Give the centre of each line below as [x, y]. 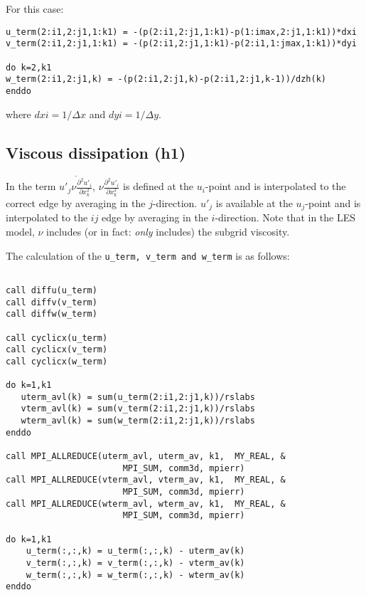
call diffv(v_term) [52, 302]
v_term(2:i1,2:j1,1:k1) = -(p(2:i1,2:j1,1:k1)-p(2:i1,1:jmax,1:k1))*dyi [181, 44]
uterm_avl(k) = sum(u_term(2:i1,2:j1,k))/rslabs [138, 397]
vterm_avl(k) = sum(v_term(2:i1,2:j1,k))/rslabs [138, 409]
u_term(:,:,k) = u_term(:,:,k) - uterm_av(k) [135, 551]
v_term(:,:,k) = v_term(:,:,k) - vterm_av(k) [135, 563]
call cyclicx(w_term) [57, 361]
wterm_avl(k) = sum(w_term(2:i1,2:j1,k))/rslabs [138, 421]
